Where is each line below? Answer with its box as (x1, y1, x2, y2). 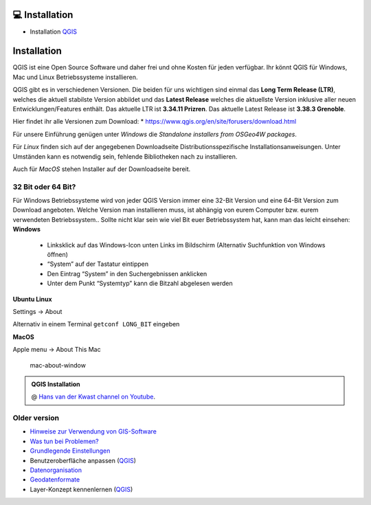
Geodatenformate (30, 475, 80, 484)
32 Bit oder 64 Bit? (12, 182, 76, 192)
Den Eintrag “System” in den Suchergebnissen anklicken (47, 269, 207, 278)
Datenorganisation (30, 466, 82, 474)
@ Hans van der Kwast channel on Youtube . (31, 392, 156, 401)
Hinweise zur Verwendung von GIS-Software (30, 427, 157, 436)
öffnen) (47, 251, 69, 259)
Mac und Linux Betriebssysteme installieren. (12, 73, 138, 81)
